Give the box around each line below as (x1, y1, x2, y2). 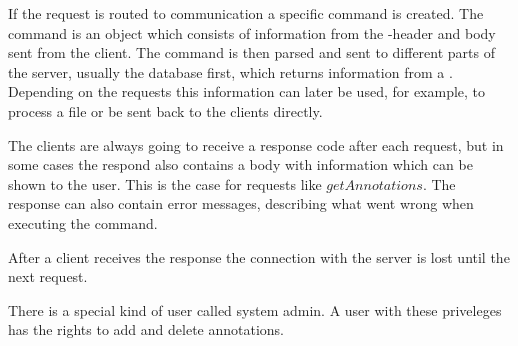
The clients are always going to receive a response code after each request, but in (8, 134, 504, 155)
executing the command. (8, 212, 158, 233)
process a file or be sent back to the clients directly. (8, 100, 323, 121)
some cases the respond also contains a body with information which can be (8, 154, 473, 175)
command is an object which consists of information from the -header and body (8, 22, 496, 43)
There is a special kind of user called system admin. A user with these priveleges (8, 299, 502, 320)
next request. (8, 266, 88, 287)
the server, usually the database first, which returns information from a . (8, 61, 453, 82)
